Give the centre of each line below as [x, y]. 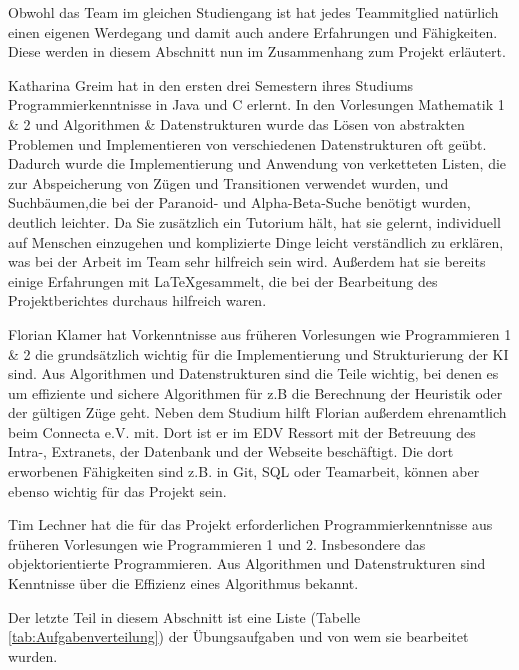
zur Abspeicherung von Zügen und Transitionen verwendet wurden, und [228, 182]
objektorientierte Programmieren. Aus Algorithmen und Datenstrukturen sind [247, 563]
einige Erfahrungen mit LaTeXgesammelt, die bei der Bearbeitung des [223, 280]
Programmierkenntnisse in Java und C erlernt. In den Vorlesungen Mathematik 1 [256, 104]
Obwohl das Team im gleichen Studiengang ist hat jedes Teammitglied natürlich [253, 12]
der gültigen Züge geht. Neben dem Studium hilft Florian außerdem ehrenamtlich [257, 412]
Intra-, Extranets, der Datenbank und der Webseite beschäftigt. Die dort [231, 451]
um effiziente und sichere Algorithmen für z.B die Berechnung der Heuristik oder [255, 392]
